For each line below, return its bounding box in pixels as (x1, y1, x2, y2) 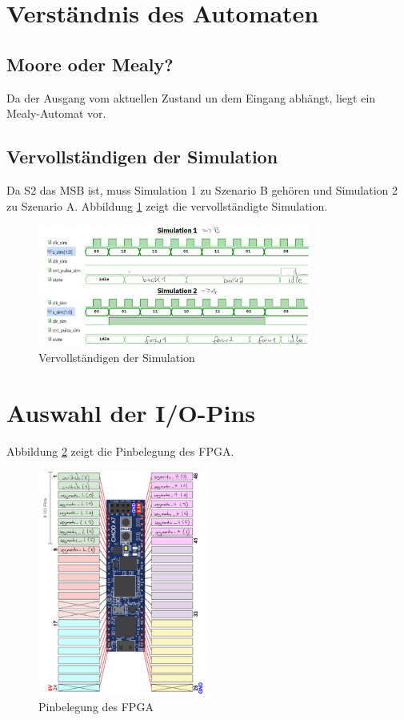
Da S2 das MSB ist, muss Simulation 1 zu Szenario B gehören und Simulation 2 (6, 181, 398, 198)
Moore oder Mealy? (6, 51, 174, 76)
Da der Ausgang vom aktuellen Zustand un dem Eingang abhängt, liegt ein (6, 89, 376, 106)
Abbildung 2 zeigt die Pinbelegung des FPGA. (6, 442, 234, 459)
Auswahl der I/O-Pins (6, 396, 256, 428)
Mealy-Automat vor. (6, 105, 106, 122)
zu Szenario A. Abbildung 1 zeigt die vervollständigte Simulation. (6, 197, 328, 214)
